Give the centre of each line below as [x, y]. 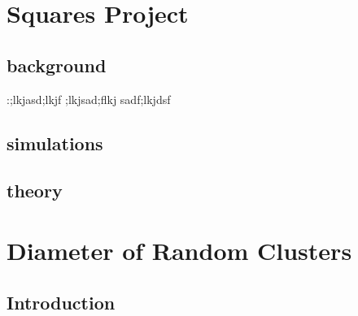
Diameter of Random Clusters [179, 250]
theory [35, 190]
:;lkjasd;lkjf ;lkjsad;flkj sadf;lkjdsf [89, 99]
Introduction [61, 302]
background [57, 65]
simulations [55, 143]
